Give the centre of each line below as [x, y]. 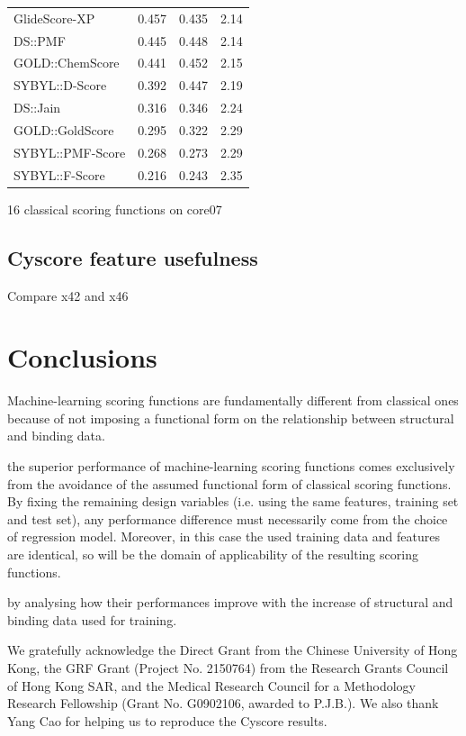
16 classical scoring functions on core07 [115, 209]
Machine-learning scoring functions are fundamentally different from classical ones [233, 400]
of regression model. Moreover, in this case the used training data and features [224, 536]
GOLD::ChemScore [67, 63]
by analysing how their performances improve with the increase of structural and [230, 602]
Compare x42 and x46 [68, 295]
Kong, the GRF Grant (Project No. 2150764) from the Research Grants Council [228, 667]
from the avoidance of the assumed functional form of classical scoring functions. [229, 483]
